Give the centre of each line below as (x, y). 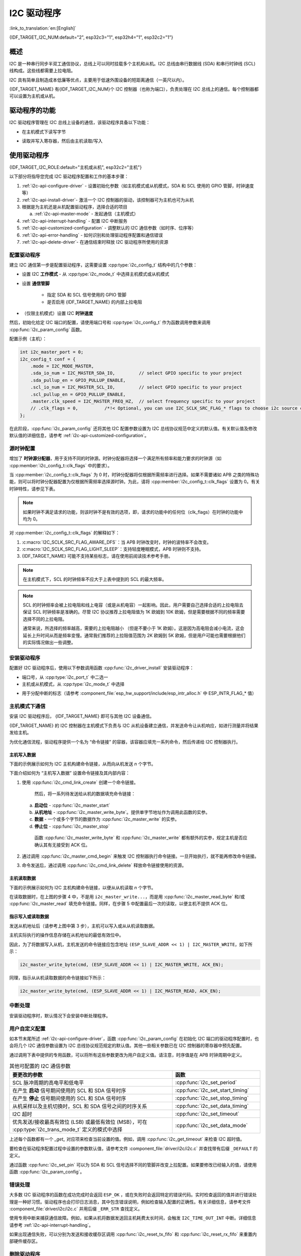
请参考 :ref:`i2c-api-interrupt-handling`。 (51, 1225)
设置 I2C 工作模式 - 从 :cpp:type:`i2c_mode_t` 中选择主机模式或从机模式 (96, 274)
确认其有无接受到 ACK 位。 (62, 845)
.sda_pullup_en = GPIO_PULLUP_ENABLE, (78, 380)
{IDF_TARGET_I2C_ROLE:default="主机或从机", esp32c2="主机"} (76, 167)
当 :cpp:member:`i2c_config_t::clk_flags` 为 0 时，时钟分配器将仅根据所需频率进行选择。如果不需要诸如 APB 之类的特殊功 (134, 474)
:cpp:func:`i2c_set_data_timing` (212, 1106)
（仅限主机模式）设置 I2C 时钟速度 (57, 313)
